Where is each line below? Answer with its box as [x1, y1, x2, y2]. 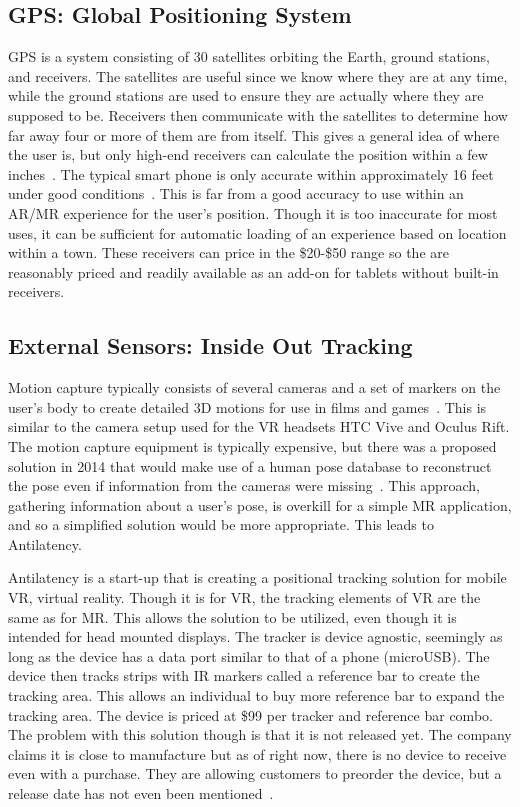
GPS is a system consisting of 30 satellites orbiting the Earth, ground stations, [8, 46, 490, 67]
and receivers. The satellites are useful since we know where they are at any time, [8, 65, 508, 86]
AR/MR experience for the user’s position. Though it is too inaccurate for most [8, 202, 498, 223]
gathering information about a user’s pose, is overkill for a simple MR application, [8, 494, 512, 515]
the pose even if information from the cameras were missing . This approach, [8, 475, 480, 496]
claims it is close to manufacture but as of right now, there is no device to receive [8, 743, 507, 764]
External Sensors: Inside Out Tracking [8, 330, 413, 361]
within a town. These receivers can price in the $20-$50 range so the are [8, 242, 449, 263]
